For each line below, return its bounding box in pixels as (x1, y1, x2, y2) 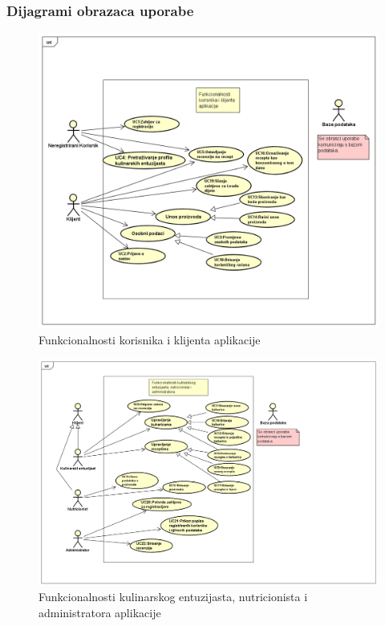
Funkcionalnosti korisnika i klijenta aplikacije (38, 331, 261, 348)
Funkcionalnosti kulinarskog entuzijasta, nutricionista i (38, 588, 308, 605)
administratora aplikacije (38, 604, 161, 621)
